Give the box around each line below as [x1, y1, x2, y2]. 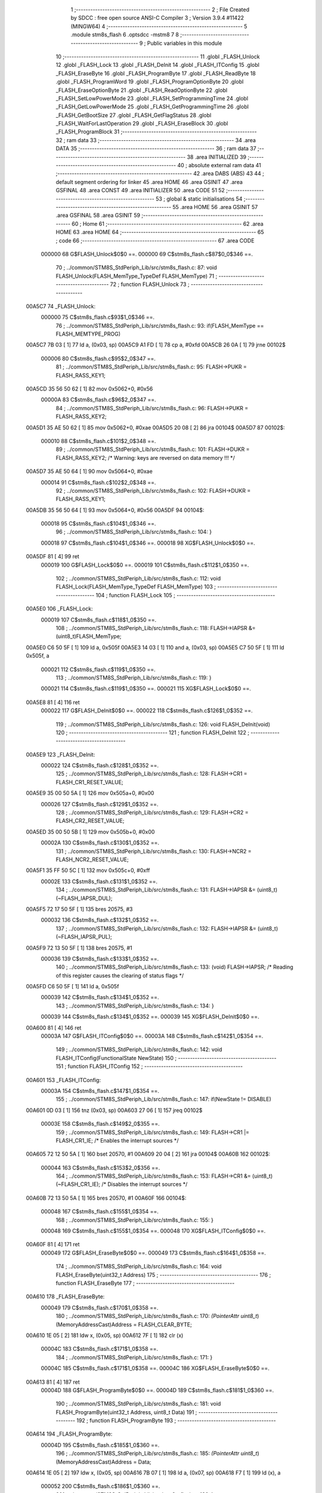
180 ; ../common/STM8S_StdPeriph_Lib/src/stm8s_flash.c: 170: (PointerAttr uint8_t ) [55, 1313, 259, 1320]
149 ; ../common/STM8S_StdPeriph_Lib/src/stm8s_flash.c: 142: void [55, 1046, 222, 1053]
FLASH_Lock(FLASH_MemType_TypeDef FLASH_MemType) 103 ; [55, 583, 216, 591]
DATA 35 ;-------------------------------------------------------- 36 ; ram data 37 [55, 145, 256, 152]
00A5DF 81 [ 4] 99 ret [26, 553, 80, 560]
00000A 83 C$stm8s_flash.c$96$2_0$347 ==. [41, 396, 156, 403]
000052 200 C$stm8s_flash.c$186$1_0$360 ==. [41, 1483, 160, 1490]
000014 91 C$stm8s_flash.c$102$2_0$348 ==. [41, 478, 156, 486]
